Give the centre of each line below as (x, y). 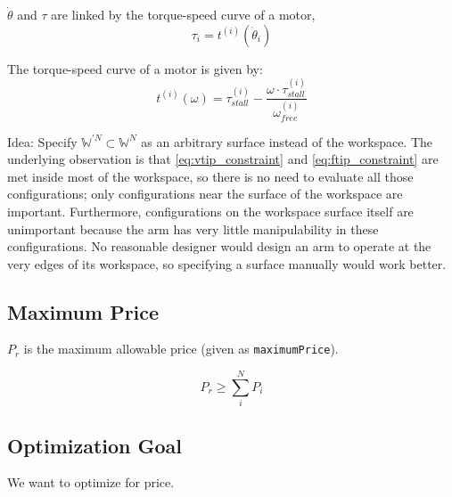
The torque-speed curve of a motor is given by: (135, 68)
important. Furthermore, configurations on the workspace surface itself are (210, 211)
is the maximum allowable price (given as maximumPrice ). (181, 349)
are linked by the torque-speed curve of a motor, (183, 14)
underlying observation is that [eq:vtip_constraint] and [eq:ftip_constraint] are (223, 159)
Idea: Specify (42, 141)
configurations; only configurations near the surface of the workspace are (205, 194)
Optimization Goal (95, 445)
